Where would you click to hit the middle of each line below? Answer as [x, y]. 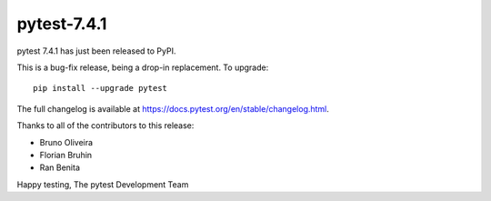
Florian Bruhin [66, 155]
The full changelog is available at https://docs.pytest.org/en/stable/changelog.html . [173, 108]
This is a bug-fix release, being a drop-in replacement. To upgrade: [143, 67]
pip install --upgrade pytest [100, 88]
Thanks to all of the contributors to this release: [105, 126]
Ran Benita [60, 167]
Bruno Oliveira [66, 142]
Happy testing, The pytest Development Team [103, 184]
